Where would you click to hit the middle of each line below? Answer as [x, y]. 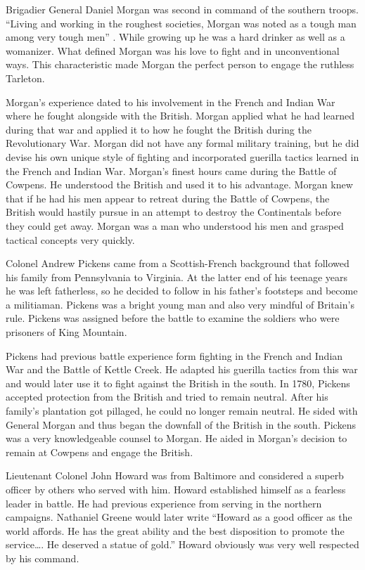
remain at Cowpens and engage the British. [100, 452]
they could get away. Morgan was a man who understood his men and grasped [175, 225]
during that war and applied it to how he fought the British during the [159, 129]
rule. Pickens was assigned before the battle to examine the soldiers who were [173, 318]
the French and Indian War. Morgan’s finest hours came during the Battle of [171, 170]
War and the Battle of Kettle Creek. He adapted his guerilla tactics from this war [182, 369]
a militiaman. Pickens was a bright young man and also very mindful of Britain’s [180, 304]
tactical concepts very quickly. [70, 239]
